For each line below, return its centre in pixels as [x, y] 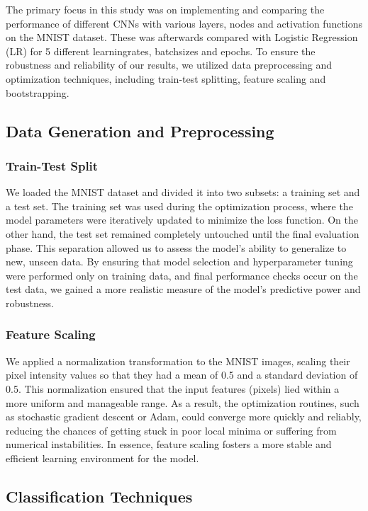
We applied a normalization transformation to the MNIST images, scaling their [178, 361]
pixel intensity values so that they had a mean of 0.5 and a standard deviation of [182, 375]
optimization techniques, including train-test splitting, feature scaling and [166, 78]
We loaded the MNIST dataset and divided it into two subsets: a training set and [183, 192]
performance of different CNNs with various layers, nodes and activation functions [184, 23]
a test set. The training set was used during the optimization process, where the [179, 206]
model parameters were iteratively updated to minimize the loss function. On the [182, 220]
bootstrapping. [38, 92]
